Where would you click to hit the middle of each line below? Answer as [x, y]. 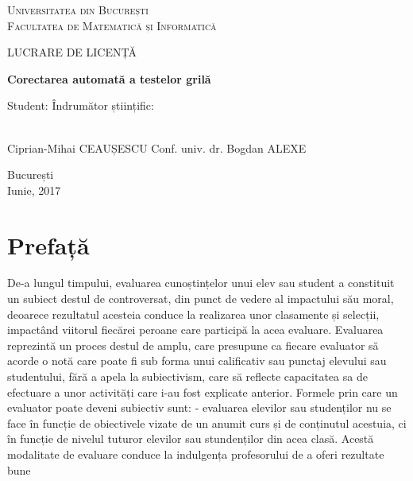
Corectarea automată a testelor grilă [109, 78]
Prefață [48, 244]
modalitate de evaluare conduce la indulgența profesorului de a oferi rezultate [196, 454]
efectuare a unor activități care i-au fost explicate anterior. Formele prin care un [203, 392]
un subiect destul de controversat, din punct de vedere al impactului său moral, [201, 299]
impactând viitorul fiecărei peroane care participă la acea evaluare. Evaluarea [195, 330]
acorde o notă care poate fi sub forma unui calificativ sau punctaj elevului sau [197, 361]
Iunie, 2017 [34, 190]
